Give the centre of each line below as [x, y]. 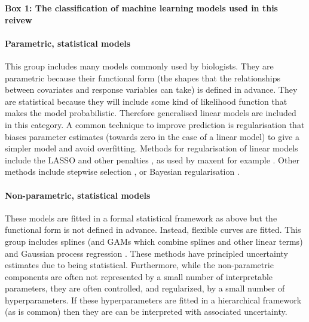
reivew [19, 19]
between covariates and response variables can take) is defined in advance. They [151, 89]
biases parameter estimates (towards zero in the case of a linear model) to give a [152, 136]
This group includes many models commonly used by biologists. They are [139, 66]
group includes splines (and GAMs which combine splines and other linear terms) [154, 241]
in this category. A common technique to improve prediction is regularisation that [155, 124]
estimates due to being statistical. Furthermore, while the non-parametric [139, 265]
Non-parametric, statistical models [78, 195]
